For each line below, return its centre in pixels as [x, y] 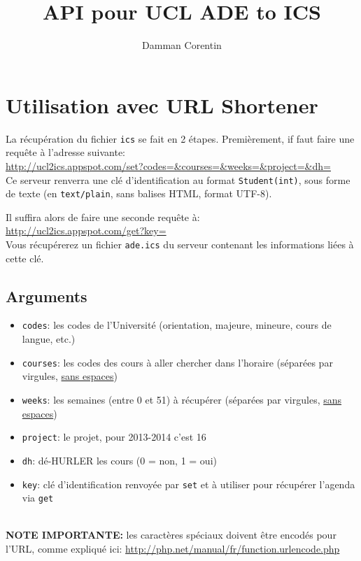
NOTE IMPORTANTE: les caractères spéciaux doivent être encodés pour [171, 535]
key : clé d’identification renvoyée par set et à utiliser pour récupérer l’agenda [189, 484]
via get [38, 498]
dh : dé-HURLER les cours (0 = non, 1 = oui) [119, 460]
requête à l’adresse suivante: [66, 152]
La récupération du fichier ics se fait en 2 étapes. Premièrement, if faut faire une [180, 138]
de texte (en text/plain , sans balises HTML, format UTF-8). [139, 193]
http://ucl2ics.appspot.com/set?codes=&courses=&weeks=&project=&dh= [168, 165]
